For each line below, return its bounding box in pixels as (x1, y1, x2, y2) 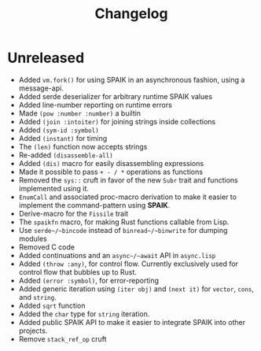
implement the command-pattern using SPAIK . (18, 200, 171, 209)
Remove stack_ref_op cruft (18, 334, 107, 343)
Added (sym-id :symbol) (18, 125, 99, 135)
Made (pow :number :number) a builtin (18, 108, 142, 118)
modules (18, 234, 48, 243)
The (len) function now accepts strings (18, 142, 148, 151)
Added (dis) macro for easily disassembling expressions (18, 158, 204, 168)
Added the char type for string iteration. (18, 309, 150, 319)
